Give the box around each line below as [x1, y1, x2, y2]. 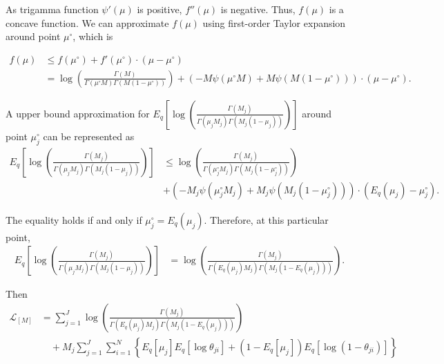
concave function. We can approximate [6, 15, 169, 30]
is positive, [137, 2, 182, 16]
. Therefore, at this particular [204, 212, 329, 227]
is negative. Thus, [220, 2, 296, 16]
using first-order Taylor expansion [202, 15, 346, 30]
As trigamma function [6, 2, 99, 16]
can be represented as [43, 128, 135, 143]
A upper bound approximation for [6, 106, 150, 120]
